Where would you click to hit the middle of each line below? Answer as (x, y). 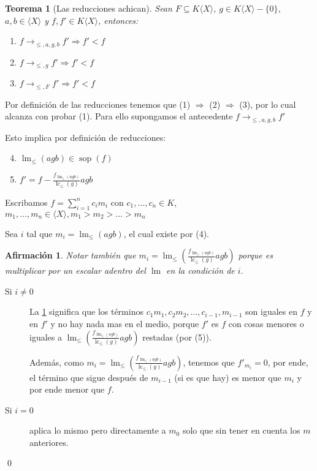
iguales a (46, 337)
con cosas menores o (266, 323)
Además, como (57, 362)
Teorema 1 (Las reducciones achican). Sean (89, 8)
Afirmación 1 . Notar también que (71, 255)
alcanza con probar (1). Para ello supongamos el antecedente (119, 116)
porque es (255, 255)
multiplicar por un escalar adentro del (75, 270)
